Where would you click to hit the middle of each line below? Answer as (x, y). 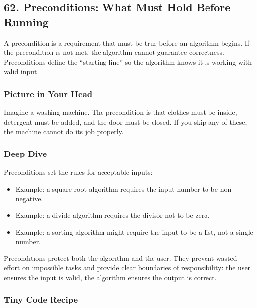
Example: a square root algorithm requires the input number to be (117, 188)
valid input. (22, 72)
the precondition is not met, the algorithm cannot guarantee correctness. (114, 52)
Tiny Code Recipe (41, 299)
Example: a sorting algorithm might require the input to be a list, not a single (134, 231)
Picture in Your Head (48, 93)
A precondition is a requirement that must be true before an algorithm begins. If (127, 42)
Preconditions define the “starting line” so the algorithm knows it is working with (128, 62)
